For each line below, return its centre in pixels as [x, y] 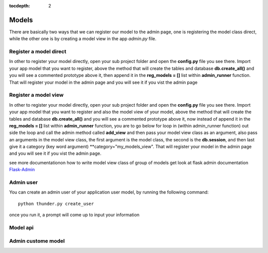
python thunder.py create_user [56, 204]
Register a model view [36, 95]
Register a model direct [38, 52]
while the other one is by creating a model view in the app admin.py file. [83, 39]
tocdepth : [20, 6]
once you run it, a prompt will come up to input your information [74, 215]
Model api [21, 227]
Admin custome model [37, 241]
